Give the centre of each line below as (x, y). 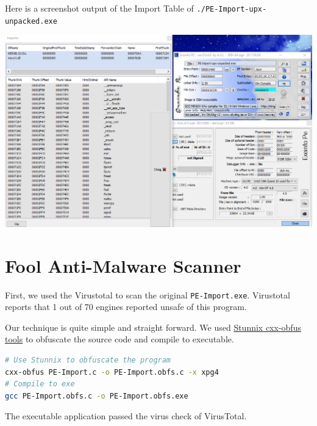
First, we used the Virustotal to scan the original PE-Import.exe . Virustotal (148, 294)
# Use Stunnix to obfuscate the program (88, 360)
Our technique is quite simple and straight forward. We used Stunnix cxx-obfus (153, 327)
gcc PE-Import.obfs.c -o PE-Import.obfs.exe (97, 396)
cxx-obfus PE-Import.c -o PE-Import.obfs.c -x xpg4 (112, 372)
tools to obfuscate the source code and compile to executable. (119, 339)
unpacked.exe (31, 21)
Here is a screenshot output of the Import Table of (99, 8)
